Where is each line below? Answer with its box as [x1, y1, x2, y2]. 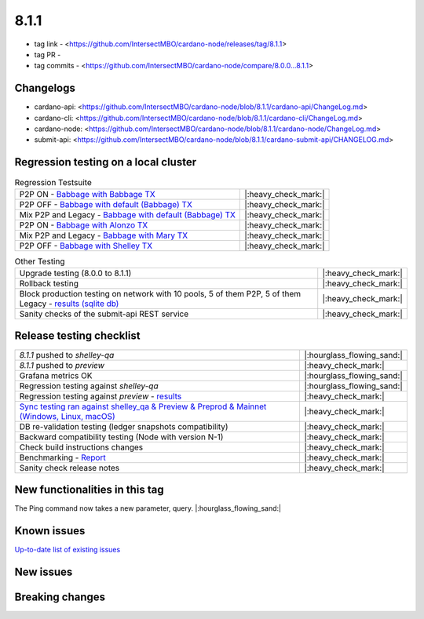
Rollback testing [19, 279, 79, 289]
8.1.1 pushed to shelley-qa [19, 349, 115, 360]
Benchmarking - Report [19, 452, 106, 463]
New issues [14, 565, 73, 578]
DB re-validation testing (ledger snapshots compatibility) [19, 421, 228, 431]
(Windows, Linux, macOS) [19, 410, 115, 421]
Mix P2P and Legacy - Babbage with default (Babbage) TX [19, 209, 236, 220]
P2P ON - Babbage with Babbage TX [19, 188, 156, 199]
